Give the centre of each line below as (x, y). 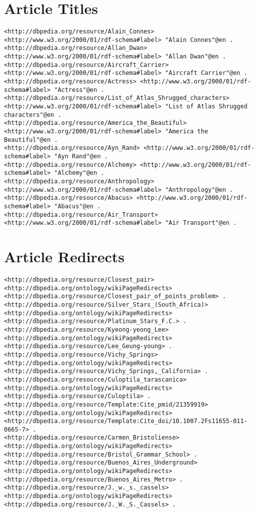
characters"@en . (33, 115)
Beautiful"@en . (31, 140)
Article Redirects (64, 256)
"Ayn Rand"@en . (81, 156)
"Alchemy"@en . (79, 173)
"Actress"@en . (79, 90)
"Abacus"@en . (77, 206)
